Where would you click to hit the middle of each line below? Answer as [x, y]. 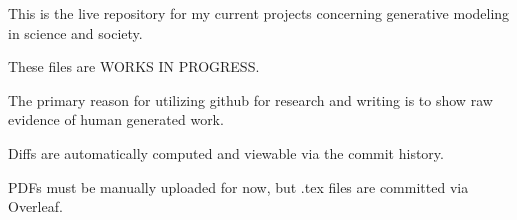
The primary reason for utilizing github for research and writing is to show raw [250, 99]
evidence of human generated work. [116, 119]
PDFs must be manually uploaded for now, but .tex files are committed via [238, 186]
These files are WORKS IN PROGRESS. [134, 66]
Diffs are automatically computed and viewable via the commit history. [226, 152]
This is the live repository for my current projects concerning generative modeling [259, 13]
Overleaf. [35, 206]
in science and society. [75, 32]
